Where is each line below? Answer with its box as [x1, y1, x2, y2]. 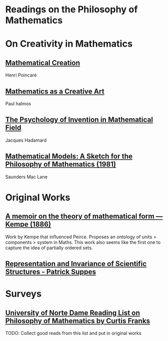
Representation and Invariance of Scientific [5, 259, 147, 268]
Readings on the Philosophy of [5, 4, 138, 15]
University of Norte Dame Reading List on [5, 308, 140, 317]
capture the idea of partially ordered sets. [5, 244, 93, 251]
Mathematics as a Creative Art [5, 87, 104, 96]
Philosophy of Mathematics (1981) [5, 160, 116, 169]
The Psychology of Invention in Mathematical [5, 116, 153, 124]
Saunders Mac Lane [5, 174, 48, 180]
